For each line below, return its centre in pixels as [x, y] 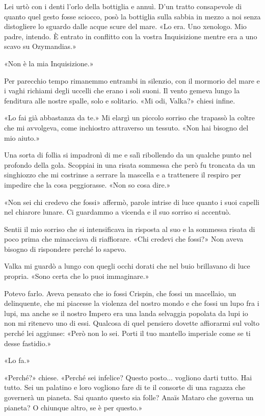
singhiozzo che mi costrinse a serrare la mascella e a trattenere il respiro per [123, 175]
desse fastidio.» [28, 343]
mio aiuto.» [22, 137]
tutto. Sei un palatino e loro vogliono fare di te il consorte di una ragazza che [125, 387]
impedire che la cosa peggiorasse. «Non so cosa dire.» [87, 184]
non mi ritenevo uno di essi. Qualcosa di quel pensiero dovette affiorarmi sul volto [132, 323]
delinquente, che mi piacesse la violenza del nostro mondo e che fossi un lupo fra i [132, 303]
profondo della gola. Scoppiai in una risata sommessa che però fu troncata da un [130, 164]
